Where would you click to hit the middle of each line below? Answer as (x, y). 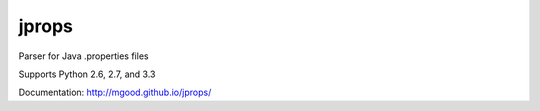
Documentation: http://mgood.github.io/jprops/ (115, 92)
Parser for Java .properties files (83, 56)
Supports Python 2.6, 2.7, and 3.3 (87, 74)
